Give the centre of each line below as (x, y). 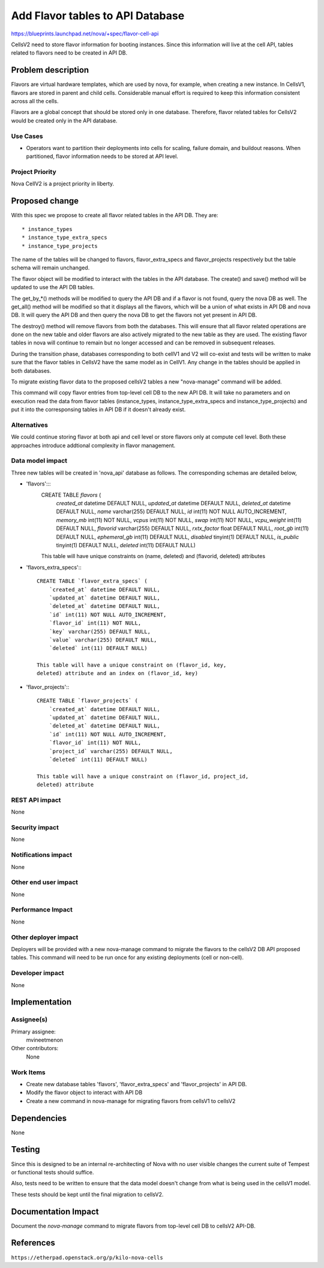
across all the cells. (35, 101)
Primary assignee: (34, 1032)
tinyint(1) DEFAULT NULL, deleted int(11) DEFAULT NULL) (126, 545)
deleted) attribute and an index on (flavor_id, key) (117, 673)
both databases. (31, 371)
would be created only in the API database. (64, 121)
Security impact (35, 828)
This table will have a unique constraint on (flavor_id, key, (132, 665)
